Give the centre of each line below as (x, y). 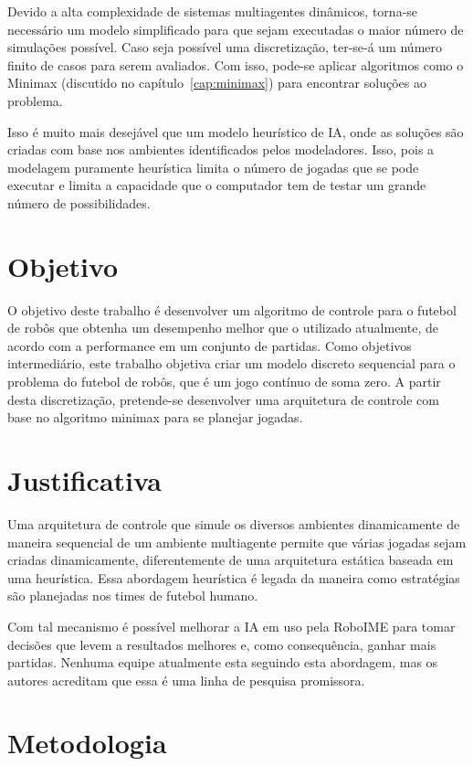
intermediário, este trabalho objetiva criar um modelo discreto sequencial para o (231, 363)
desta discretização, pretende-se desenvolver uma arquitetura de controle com (223, 399)
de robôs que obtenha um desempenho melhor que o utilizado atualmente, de (223, 328)
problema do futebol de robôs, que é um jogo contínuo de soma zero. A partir (224, 382)
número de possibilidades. (79, 202)
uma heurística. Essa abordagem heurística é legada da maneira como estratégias (234, 577)
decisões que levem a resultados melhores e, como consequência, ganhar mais (222, 644)
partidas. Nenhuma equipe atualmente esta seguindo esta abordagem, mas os (223, 662)
